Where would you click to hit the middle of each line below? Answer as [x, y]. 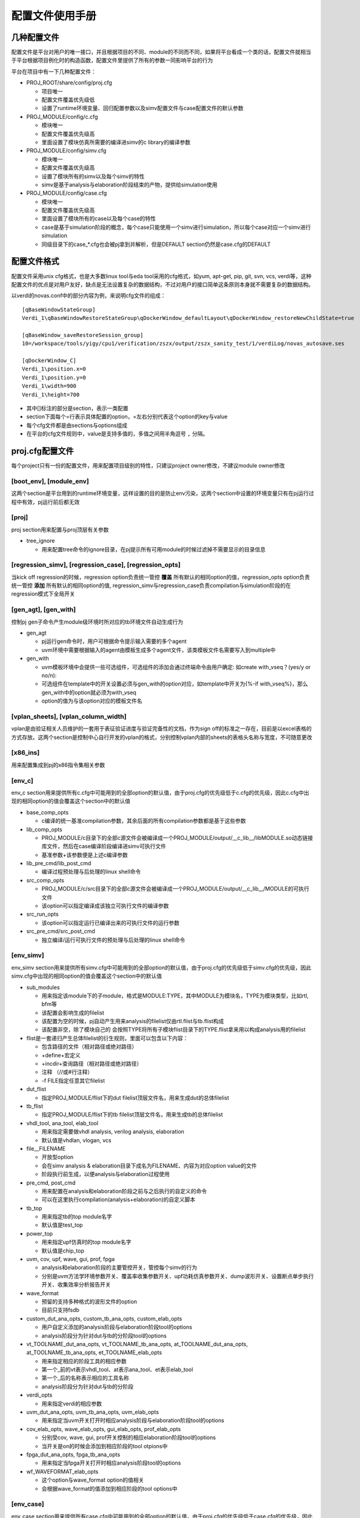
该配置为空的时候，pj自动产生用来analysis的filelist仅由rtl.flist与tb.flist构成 [133, 1021]
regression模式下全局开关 [43, 594]
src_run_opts [42, 914]
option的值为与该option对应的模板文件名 [92, 701]
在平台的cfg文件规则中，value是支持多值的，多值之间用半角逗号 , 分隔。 [117, 434]
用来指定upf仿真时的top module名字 [86, 1242]
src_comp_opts [45, 880]
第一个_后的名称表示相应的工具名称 [85, 1378]
